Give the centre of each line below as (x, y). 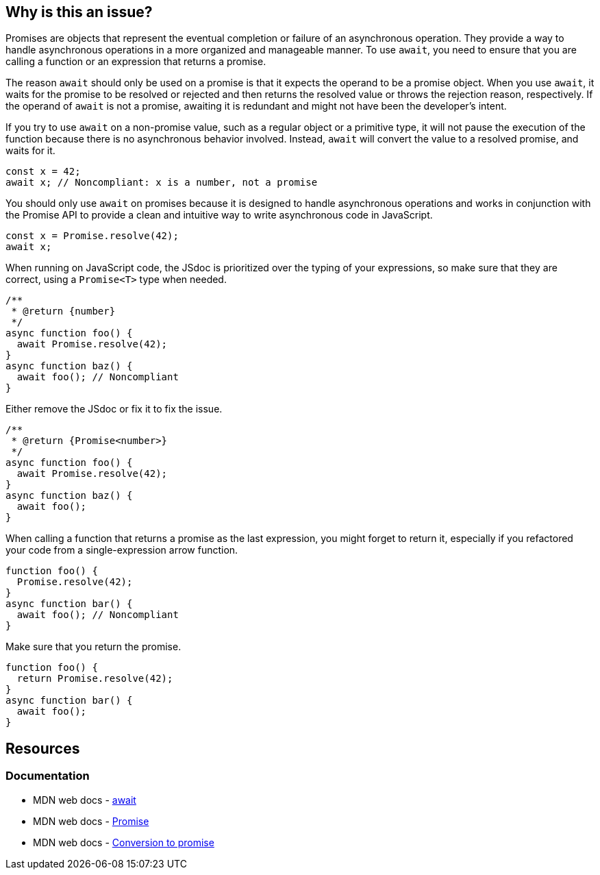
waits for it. (30, 151)
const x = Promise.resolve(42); (92, 236)
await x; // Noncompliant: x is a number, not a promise (162, 183)
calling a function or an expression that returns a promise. (136, 62)
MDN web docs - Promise (91, 821)
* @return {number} (63, 311)
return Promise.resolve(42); (95, 679)
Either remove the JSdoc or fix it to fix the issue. (114, 409)
